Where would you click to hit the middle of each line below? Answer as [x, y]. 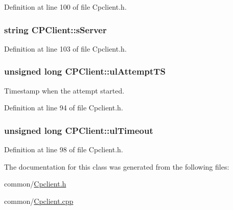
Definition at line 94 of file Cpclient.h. [64, 108]
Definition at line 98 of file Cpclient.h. [64, 149]
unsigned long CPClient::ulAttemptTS [85, 71]
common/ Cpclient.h [35, 184]
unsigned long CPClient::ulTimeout [79, 130]
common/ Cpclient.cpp [39, 201]
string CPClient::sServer [55, 29]
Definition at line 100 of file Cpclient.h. [65, 7]
